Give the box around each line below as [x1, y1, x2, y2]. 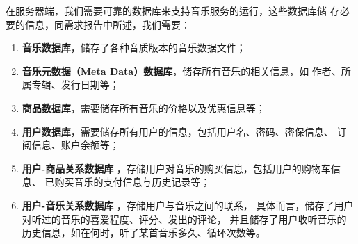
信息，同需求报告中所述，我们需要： [24, 17, 190, 31]
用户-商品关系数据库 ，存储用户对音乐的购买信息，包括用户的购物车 [22, 161, 331, 175]
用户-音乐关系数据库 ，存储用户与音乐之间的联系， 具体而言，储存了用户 [22, 197, 354, 212]
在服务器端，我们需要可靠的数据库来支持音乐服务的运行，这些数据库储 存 [6, 3, 340, 17]
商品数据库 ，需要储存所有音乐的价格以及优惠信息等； [22, 100, 266, 115]
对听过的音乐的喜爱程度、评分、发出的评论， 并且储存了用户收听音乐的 [22, 211, 347, 226]
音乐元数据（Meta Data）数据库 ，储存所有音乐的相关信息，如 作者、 [22, 63, 341, 78]
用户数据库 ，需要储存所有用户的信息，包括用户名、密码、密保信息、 [22, 124, 334, 138]
